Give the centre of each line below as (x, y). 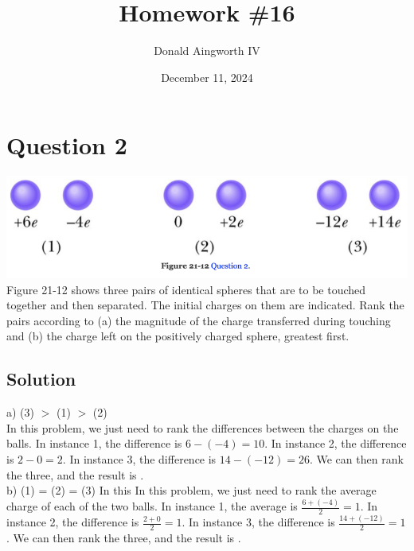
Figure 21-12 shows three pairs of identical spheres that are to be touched (186, 289)
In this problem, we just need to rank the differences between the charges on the (203, 427)
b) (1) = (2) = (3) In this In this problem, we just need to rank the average (191, 490)
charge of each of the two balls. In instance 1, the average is (152, 506)
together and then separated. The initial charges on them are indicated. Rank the (205, 305)
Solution (41, 379)
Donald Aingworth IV (207, 50)
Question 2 (67, 145)
